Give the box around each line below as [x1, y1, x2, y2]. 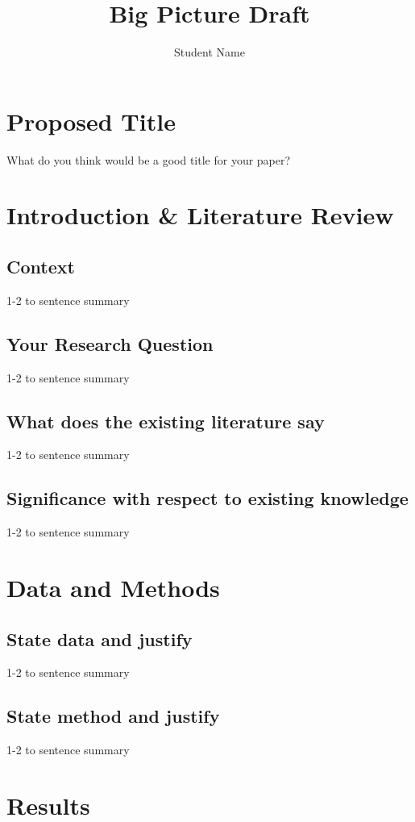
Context [6, 254, 75, 279]
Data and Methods [6, 571, 220, 603]
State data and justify [6, 626, 193, 651]
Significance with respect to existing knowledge [6, 486, 409, 511]
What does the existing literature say [6, 408, 325, 433]
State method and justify [6, 703, 220, 728]
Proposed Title [6, 104, 176, 137]
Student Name [174, 44, 245, 61]
